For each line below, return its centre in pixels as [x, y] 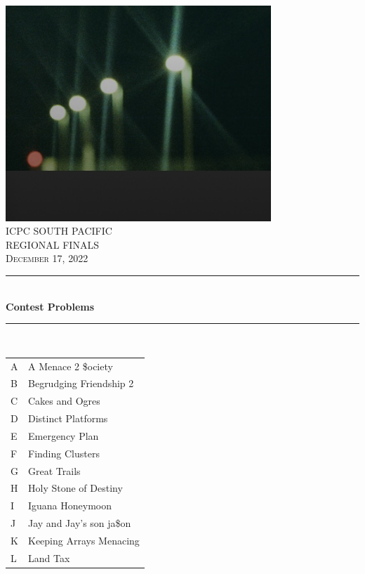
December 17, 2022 [47, 258]
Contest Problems [50, 306]
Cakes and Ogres [64, 401]
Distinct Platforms [68, 418]
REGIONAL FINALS [52, 244]
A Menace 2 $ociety [71, 366]
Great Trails [54, 470]
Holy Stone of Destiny [75, 488]
